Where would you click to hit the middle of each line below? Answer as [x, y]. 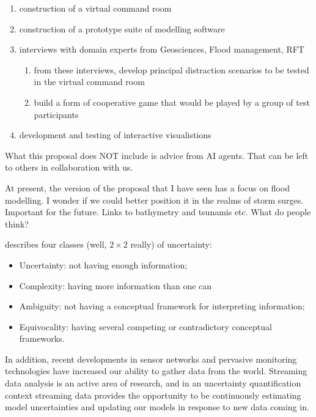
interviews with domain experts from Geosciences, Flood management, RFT [162, 49]
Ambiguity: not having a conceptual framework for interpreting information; [162, 306]
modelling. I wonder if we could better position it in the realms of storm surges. [154, 200]
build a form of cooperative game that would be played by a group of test [172, 102]
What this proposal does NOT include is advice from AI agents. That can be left [157, 155]
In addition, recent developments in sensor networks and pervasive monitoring [151, 359]
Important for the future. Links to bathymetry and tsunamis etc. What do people [158, 212]
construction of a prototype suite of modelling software [122, 28]
